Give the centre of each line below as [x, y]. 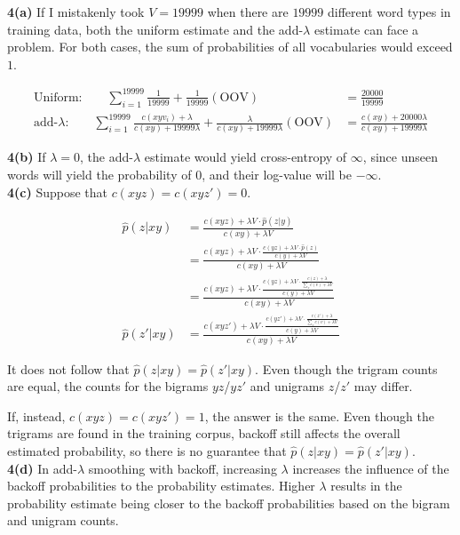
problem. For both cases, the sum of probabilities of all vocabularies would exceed [230, 47]
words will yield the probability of [99, 174]
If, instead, [36, 415]
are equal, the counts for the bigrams [108, 386]
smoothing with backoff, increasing [182, 468]
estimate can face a [366, 29]
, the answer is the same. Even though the [319, 415]
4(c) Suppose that [57, 192]
